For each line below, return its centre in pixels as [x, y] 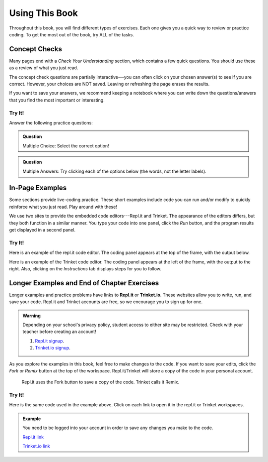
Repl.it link [33, 437]
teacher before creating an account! [59, 332]
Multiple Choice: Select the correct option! [66, 146]
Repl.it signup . [50, 341]
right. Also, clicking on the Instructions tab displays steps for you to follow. [85, 268]
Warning [32, 316]
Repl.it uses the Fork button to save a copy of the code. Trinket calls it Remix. [100, 382]
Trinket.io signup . [53, 348]
